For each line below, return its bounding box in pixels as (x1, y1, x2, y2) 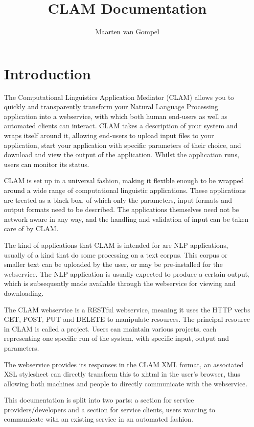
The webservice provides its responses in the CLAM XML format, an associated (4, 359, 244, 369)
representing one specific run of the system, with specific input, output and (4, 333, 229, 343)
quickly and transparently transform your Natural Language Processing (4, 101, 218, 112)
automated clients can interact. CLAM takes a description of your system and (4, 120, 238, 131)
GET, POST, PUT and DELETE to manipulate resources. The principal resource (4, 314, 250, 324)
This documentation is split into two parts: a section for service (4, 395, 194, 405)
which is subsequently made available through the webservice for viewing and (4, 278, 236, 288)
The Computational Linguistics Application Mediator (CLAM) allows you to (4, 92, 234, 102)
